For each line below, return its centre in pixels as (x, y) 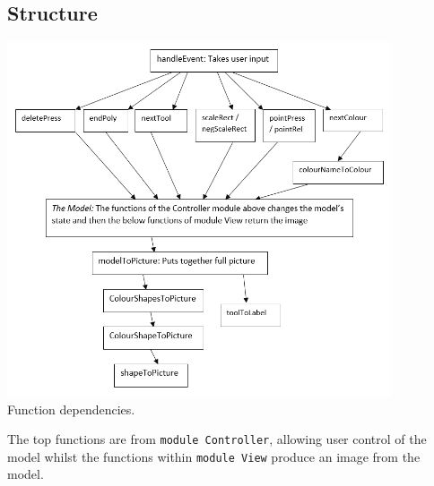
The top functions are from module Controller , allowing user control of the (217, 439)
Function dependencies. (71, 409)
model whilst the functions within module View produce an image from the (214, 456)
